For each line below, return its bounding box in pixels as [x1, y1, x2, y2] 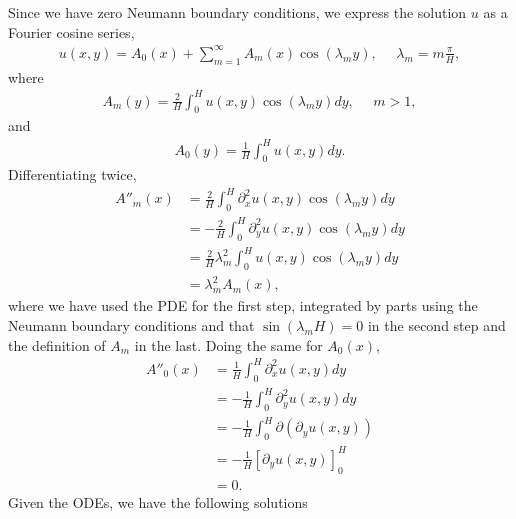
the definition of [8, 334, 106, 355]
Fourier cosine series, [8, 21, 135, 42]
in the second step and [367, 315, 506, 336]
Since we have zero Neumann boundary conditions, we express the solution [8, 2, 467, 22]
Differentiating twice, [8, 164, 137, 185]
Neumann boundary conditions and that [8, 315, 255, 336]
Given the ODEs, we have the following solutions [8, 491, 308, 512]
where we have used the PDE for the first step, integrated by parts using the [8, 295, 478, 316]
